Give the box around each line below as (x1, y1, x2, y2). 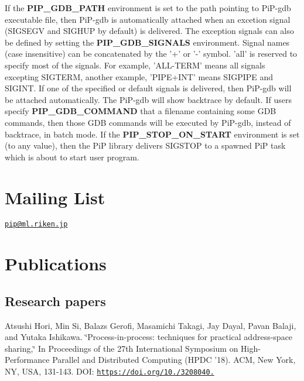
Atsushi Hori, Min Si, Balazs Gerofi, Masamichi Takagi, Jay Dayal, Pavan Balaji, (5, 319, 296, 331)
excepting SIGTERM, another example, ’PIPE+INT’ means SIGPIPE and (5, 70, 274, 83)
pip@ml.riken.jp (5, 220, 68, 229)
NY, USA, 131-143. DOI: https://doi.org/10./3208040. (5, 365, 214, 377)
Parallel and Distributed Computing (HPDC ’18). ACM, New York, (52, 353, 296, 366)
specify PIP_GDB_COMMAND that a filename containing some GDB (5, 105, 276, 117)
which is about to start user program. (5, 150, 139, 163)
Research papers (5, 291, 106, 310)
